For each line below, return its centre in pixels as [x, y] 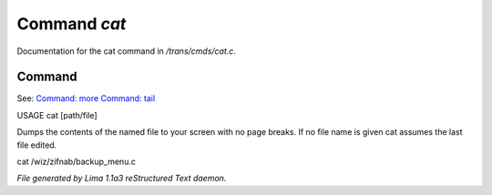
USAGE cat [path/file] [57, 115]
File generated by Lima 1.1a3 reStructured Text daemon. [122, 179]
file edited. [37, 145]
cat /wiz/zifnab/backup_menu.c [77, 162]
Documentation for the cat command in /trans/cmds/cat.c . [127, 51]
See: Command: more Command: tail [86, 98]
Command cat [72, 24]
